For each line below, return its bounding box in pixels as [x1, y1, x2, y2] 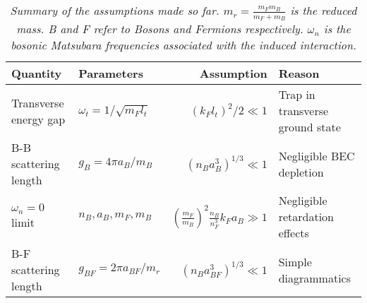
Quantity [11, 65, 62, 82]
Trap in [278, 86, 315, 103]
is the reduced [290, 2, 357, 18]
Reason [278, 65, 320, 82]
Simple [278, 253, 312, 270]
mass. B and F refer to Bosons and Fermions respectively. [16, 20, 303, 37]
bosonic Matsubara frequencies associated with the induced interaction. [11, 37, 356, 54]
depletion [278, 163, 324, 180]
